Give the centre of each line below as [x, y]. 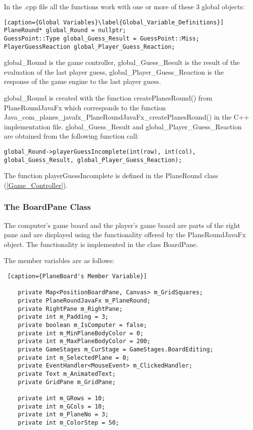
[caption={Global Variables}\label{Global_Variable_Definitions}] [114, 22]
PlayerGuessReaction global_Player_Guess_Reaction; [89, 47]
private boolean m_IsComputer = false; [82, 325]
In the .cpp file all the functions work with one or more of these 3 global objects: [124, 6]
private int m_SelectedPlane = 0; [74, 358]
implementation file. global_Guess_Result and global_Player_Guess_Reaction [123, 126]
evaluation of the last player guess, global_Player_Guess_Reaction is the [114, 72]
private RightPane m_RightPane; [70, 309]
